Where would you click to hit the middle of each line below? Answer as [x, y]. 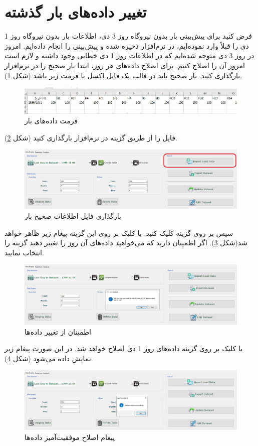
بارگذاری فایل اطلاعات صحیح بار [73, 216]
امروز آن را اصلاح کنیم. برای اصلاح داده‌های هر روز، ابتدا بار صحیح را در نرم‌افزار [125, 65]
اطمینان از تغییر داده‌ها [58, 331]
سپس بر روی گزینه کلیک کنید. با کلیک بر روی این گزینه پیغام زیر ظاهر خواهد [119, 233]
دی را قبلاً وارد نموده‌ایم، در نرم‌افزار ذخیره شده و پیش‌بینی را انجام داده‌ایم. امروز [127, 45]
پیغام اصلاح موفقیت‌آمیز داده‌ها [70, 437]
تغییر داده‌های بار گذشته [76, 12]
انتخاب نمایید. [24, 252]
